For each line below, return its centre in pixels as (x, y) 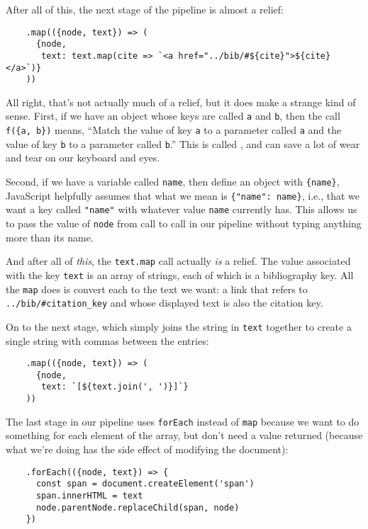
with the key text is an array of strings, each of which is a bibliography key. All (180, 274)
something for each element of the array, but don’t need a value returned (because (184, 435)
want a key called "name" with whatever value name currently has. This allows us (182, 209)
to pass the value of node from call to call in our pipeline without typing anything (184, 223)
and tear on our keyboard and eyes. (83, 158)
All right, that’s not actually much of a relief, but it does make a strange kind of (181, 102)
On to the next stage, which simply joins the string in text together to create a (179, 326)
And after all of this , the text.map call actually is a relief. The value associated (178, 261)
